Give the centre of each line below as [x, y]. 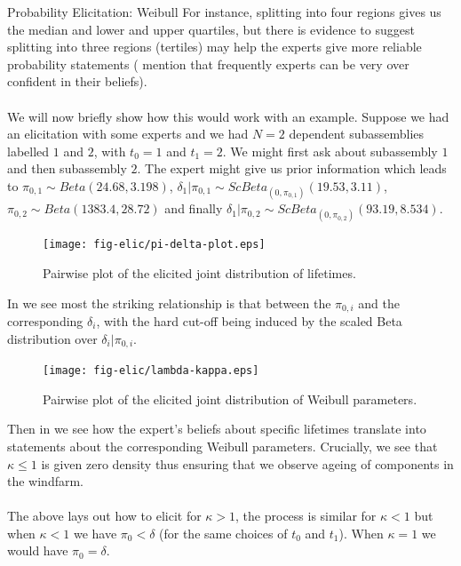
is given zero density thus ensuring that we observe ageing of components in [247, 463]
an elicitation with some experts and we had [128, 134]
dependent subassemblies [357, 134]
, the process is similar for [306, 516]
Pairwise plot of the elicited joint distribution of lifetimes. [199, 272]
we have [95, 533]
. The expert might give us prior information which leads [292, 168]
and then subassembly [67, 168]
